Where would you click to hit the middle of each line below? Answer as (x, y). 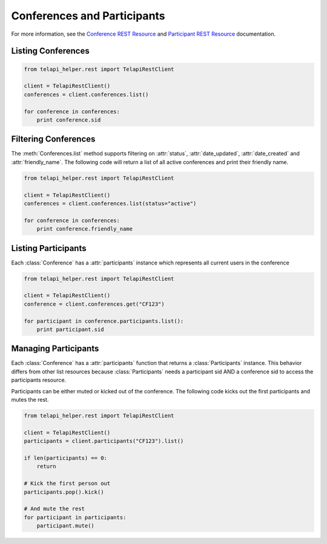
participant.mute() (66, 526)
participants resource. (39, 380)
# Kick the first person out (67, 483)
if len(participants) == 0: (65, 458)
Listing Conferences (51, 51)
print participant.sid (70, 329)
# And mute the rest (54, 509)
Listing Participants (49, 248)
